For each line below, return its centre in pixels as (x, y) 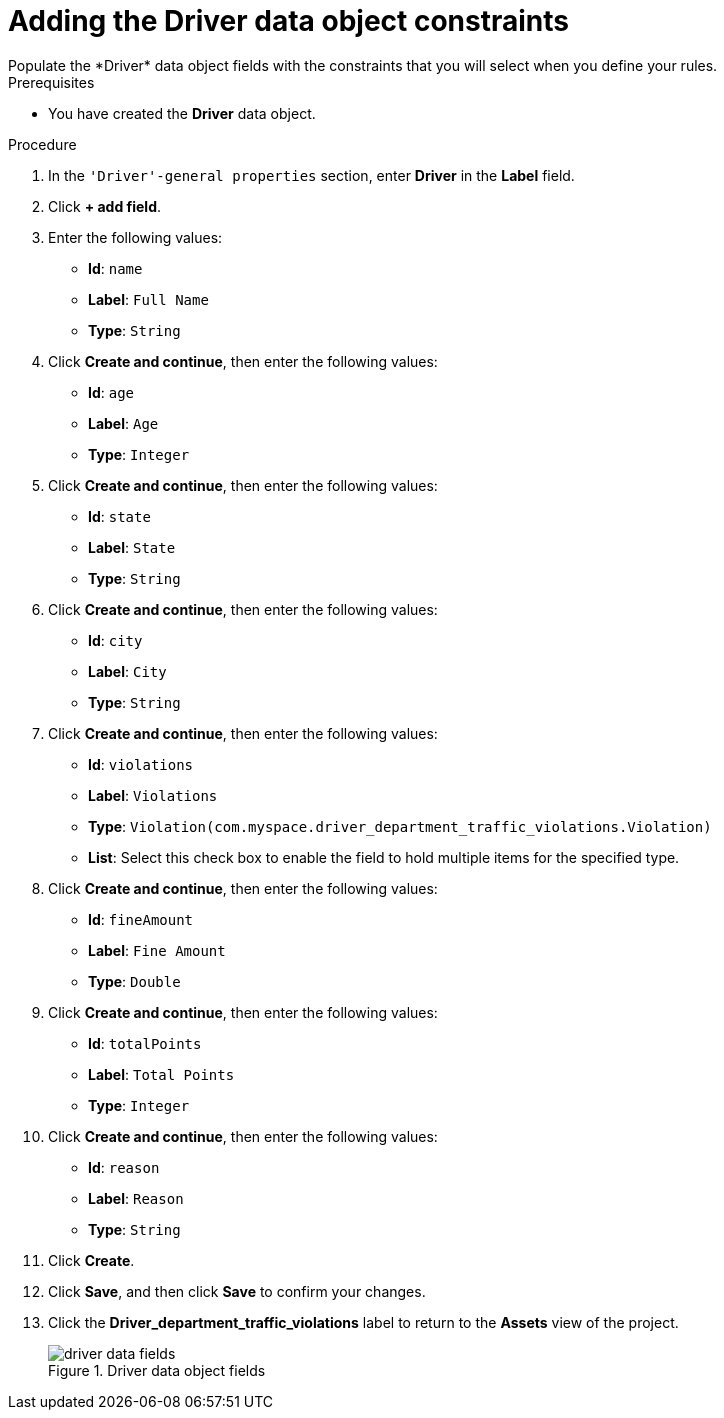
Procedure (42, 144)
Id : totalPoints (145, 1043)
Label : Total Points (161, 1074)
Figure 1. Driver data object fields (157, 1370)
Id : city (115, 640)
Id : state (119, 516)
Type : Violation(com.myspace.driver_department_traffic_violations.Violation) (400, 826)
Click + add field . (105, 206)
